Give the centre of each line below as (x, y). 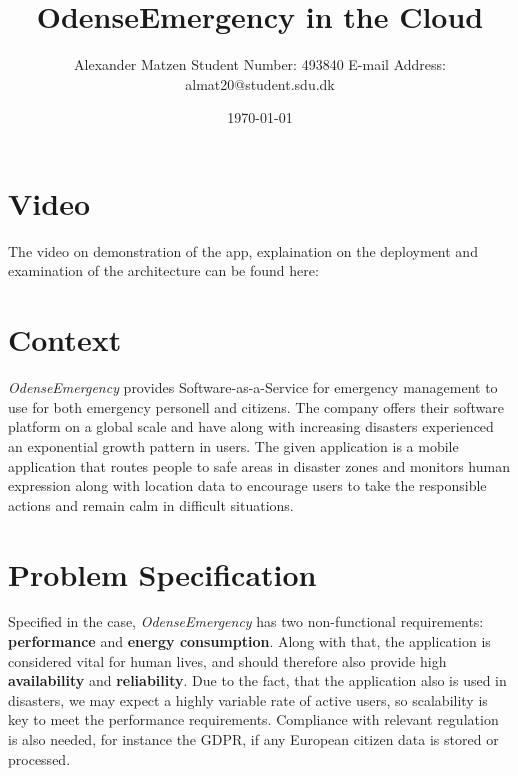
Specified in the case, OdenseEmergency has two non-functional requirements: (246, 621)
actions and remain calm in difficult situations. (151, 504)
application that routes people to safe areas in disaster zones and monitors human (259, 465)
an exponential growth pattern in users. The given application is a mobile (233, 445)
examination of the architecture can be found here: (163, 270)
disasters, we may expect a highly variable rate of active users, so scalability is (248, 699)
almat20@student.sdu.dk (260, 83)
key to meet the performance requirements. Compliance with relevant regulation (253, 719)
